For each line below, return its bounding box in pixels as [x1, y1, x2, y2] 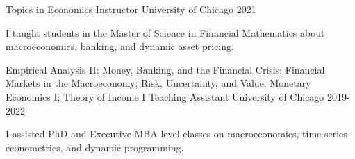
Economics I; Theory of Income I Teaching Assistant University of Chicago [6, 89, 324, 103]
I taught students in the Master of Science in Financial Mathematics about [6, 25, 325, 40]
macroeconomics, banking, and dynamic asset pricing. [6, 39, 234, 53]
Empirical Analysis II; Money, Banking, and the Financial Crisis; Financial [6, 62, 325, 76]
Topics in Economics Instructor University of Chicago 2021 [6, 2, 256, 16]
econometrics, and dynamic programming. [6, 140, 184, 154]
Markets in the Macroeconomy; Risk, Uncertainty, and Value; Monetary [6, 76, 311, 90]
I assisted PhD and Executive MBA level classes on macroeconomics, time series [6, 126, 347, 141]
